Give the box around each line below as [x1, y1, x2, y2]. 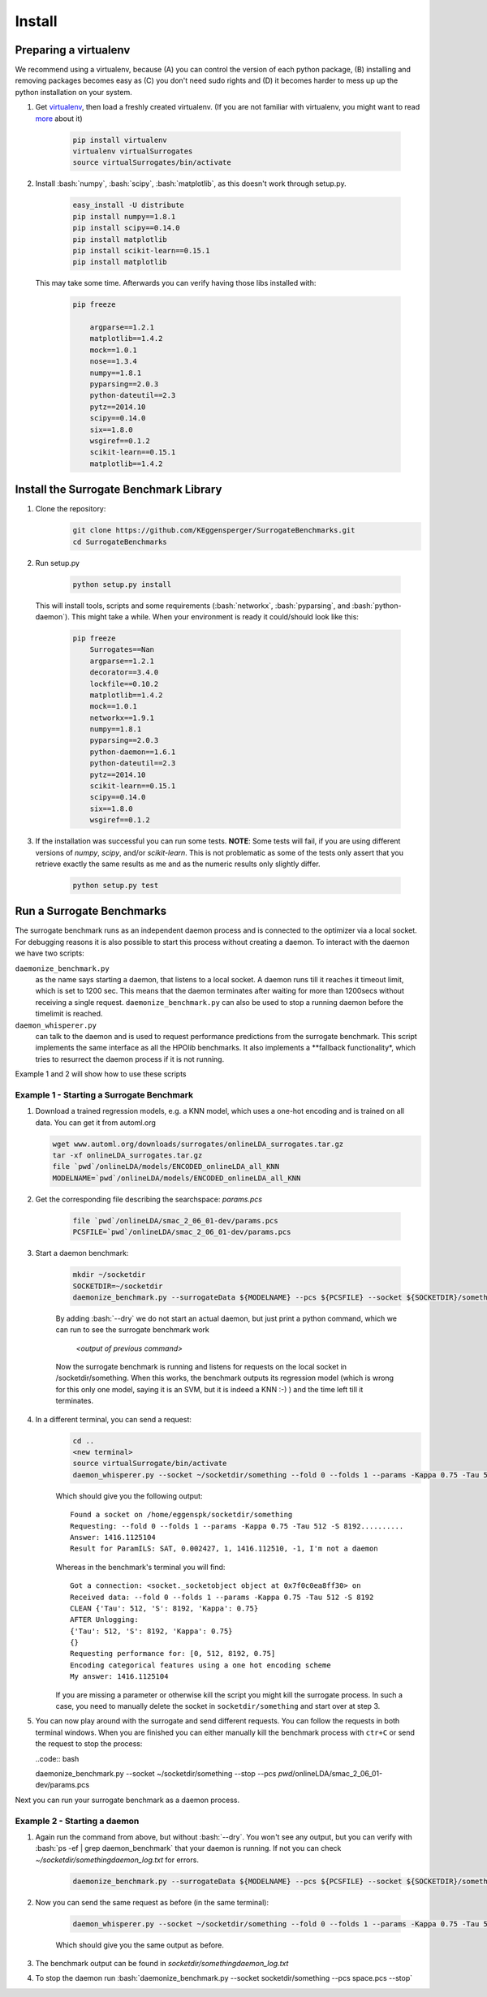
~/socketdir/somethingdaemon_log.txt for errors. [35, 1855, 199, 1865]
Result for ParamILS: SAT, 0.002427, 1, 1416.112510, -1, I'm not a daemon [70, 1544, 378, 1554]
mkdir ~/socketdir [72, 1270, 146, 1279]
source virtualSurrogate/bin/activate [72, 1459, 227, 1469]
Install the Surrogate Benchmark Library [15, 483, 222, 497]
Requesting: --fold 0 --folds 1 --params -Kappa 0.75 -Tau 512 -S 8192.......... [70, 1521, 404, 1530]
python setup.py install [72, 580, 172, 589]
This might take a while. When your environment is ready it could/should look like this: [71, 611, 359, 621]
